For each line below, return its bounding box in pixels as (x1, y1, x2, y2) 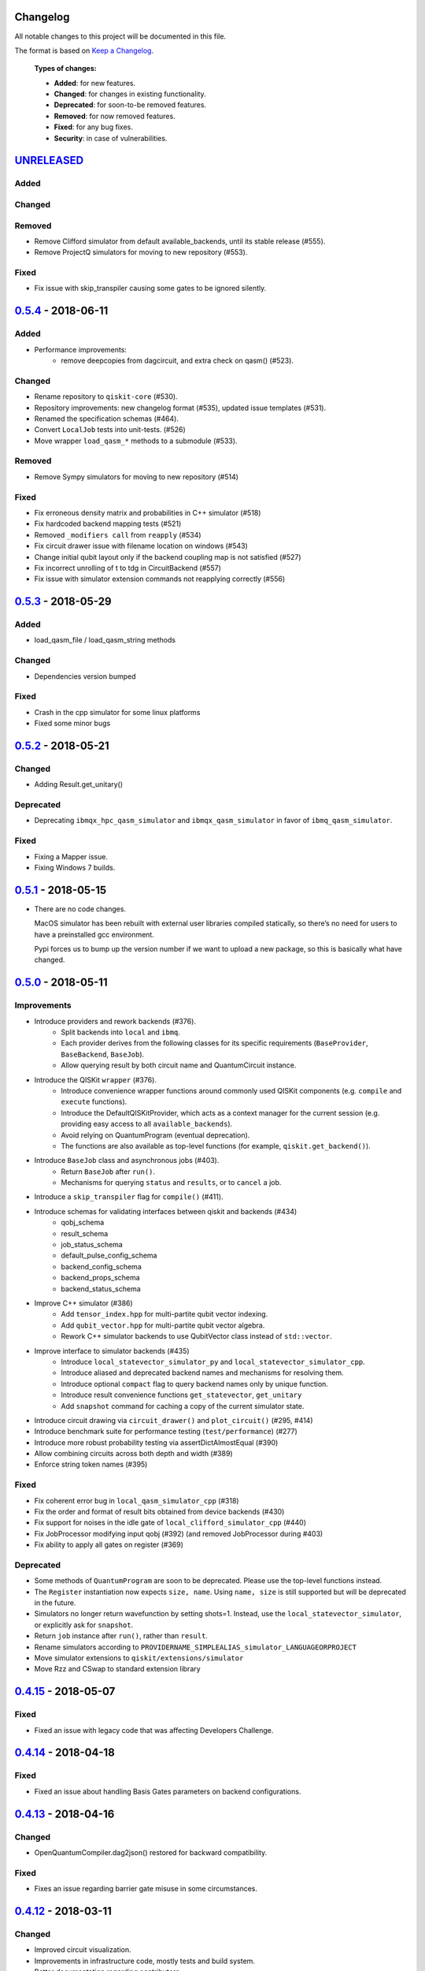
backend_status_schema (61, 1284, 141, 1293)
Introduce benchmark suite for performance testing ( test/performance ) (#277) (34, 1427, 298, 1436)
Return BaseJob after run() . (61, 1167, 156, 1176)
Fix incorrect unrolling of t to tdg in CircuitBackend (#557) (34, 563, 222, 572)
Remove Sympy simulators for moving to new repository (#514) (34, 471, 239, 481)
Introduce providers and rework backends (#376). (34, 1016, 197, 1026)
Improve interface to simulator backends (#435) (34, 1346, 190, 1355)
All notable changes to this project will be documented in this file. (14, 32, 227, 41)
